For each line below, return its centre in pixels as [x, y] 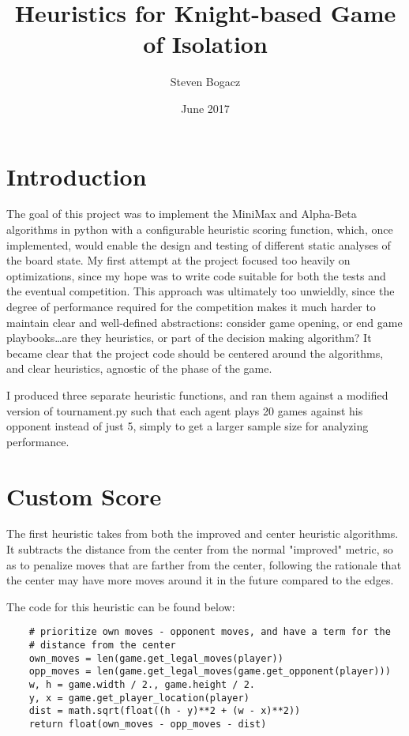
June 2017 [205, 108]
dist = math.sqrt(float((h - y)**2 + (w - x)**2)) [165, 711]
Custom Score [84, 496]
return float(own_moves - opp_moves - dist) [148, 725]
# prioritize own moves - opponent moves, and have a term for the [210, 632]
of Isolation [205, 44]
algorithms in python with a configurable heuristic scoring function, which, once [200, 229]
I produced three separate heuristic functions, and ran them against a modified [197, 394]
